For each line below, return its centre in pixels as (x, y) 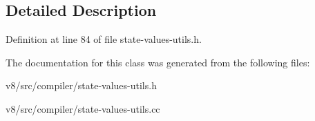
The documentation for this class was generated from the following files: (158, 62)
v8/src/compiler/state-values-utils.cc (83, 108)
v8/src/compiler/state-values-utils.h (81, 85)
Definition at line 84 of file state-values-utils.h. (104, 39)
